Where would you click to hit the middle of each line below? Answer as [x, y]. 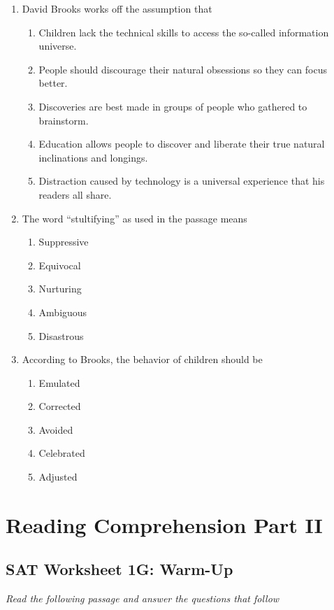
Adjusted [58, 477]
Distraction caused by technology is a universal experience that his [182, 181]
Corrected [60, 406]
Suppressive [64, 242]
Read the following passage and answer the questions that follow [143, 598]
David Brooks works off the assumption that [117, 8]
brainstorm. [64, 120]
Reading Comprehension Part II [164, 524]
